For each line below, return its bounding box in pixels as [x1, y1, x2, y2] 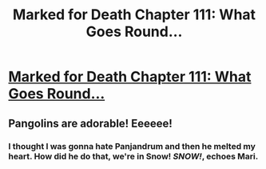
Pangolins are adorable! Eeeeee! [8, 116, 173, 130]
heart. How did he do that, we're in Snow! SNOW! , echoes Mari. [8, 151, 259, 162]
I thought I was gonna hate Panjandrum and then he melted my [8, 140, 256, 151]
